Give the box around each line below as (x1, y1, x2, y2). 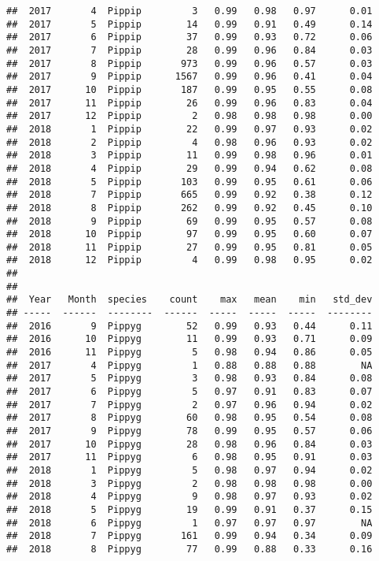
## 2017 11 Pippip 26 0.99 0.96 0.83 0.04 (6, 97, 373, 109)
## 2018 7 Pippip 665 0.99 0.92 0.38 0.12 (6, 189, 373, 201)
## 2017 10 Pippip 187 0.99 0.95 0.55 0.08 (6, 84, 373, 95)
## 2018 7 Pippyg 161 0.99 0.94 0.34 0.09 (6, 530, 373, 542)
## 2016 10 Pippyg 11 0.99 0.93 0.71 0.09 (6, 333, 373, 345)
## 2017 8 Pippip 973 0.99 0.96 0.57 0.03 (6, 58, 373, 69)
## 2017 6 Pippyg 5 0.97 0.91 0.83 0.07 (6, 386, 373, 398)
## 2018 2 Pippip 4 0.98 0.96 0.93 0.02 (6, 136, 373, 148)
